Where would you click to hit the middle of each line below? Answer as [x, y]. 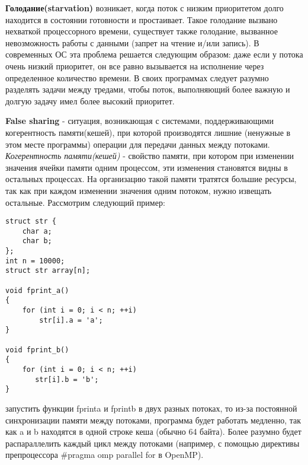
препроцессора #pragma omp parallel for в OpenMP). [105, 455]
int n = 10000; [35, 261]
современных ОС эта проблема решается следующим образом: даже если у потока [154, 54]
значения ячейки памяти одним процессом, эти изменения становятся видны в [147, 167]
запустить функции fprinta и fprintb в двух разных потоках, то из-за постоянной [151, 408]
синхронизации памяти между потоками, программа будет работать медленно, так [153, 420]
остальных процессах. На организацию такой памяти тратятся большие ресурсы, [151, 179]
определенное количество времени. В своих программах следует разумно [137, 77]
